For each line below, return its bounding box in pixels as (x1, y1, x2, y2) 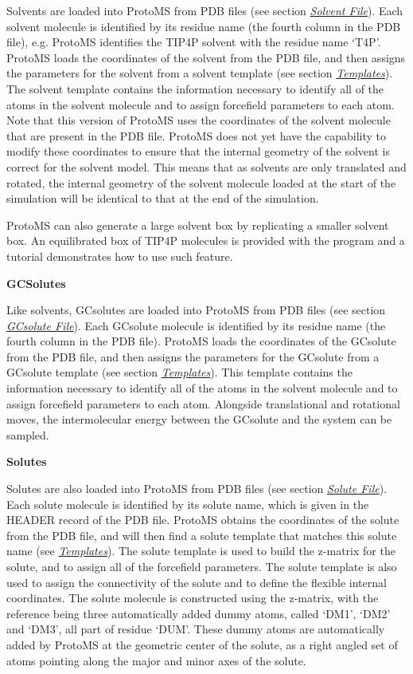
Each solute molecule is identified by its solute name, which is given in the (6, 495, 369, 512)
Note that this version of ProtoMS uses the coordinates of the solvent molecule (6, 112, 391, 128)
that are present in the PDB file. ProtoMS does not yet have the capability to (6, 127, 387, 144)
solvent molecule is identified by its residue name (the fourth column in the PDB (6, 18, 401, 34)
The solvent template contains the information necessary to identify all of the (6, 80, 384, 97)
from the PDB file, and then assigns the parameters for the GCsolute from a (6, 348, 380, 365)
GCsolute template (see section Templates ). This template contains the (6, 364, 353, 380)
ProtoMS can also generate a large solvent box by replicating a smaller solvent (6, 216, 389, 233)
